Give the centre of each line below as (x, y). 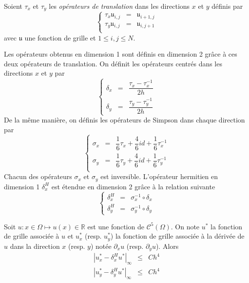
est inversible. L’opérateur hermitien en (159, 176)
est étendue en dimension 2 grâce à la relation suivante (133, 186)
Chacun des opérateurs (38, 176)
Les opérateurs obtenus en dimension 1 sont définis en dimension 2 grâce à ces (121, 54)
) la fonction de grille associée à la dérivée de (177, 236)
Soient (13, 6)
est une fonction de (116, 226)
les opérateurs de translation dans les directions (119, 6)
